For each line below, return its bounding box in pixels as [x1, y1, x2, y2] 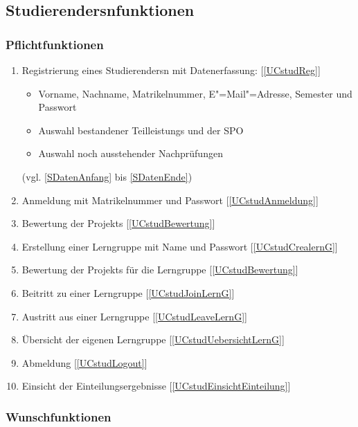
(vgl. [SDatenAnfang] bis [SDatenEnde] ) [21, 169, 193, 183]
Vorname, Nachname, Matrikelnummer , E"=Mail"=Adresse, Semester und [38, 86, 352, 100]
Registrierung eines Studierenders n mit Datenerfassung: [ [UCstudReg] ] [21, 63, 321, 77]
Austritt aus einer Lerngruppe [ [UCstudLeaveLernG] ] [21, 309, 247, 323]
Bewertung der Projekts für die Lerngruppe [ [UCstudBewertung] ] [21, 262, 298, 277]
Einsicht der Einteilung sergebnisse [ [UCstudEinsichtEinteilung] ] [21, 379, 291, 393]
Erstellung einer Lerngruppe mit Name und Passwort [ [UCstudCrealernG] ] [21, 239, 338, 253]
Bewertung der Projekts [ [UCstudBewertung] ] [21, 216, 215, 230]
